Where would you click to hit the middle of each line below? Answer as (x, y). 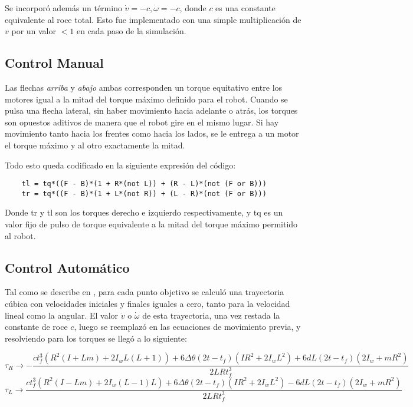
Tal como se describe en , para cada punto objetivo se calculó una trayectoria (145, 292)
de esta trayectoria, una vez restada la (211, 315)
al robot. (20, 235)
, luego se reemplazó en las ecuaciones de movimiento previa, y (187, 327)
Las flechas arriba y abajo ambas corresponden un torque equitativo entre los (144, 87)
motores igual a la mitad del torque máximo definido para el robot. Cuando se (146, 99)
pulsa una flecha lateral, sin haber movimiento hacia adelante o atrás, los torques (151, 110)
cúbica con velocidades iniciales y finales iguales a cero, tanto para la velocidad (147, 304)
